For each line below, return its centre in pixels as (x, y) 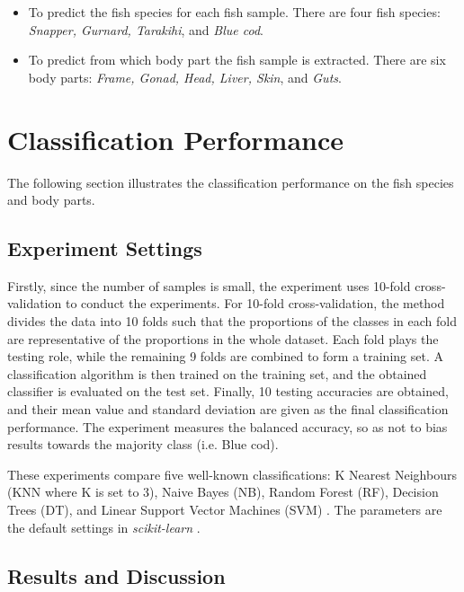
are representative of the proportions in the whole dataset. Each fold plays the (223, 338)
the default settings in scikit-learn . (104, 527)
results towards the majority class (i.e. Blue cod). (143, 444)
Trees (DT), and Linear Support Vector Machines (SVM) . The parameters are (225, 510)
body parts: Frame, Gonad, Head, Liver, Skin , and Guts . (185, 77)
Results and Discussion (116, 575)
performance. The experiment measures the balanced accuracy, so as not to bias (228, 426)
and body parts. (51, 200)
